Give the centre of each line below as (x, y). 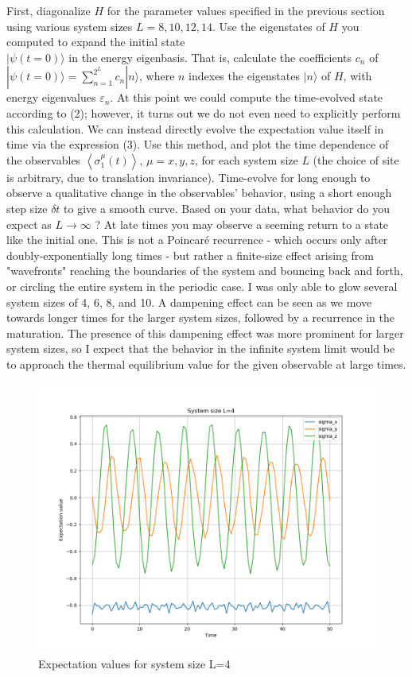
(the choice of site (356, 159)
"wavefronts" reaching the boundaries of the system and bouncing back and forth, (205, 271)
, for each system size (246, 159)
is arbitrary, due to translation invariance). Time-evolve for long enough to (189, 177)
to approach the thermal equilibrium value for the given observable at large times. (206, 364)
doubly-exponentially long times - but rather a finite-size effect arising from (190, 255)
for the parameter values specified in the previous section (246, 10)
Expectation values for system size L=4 (134, 664)
